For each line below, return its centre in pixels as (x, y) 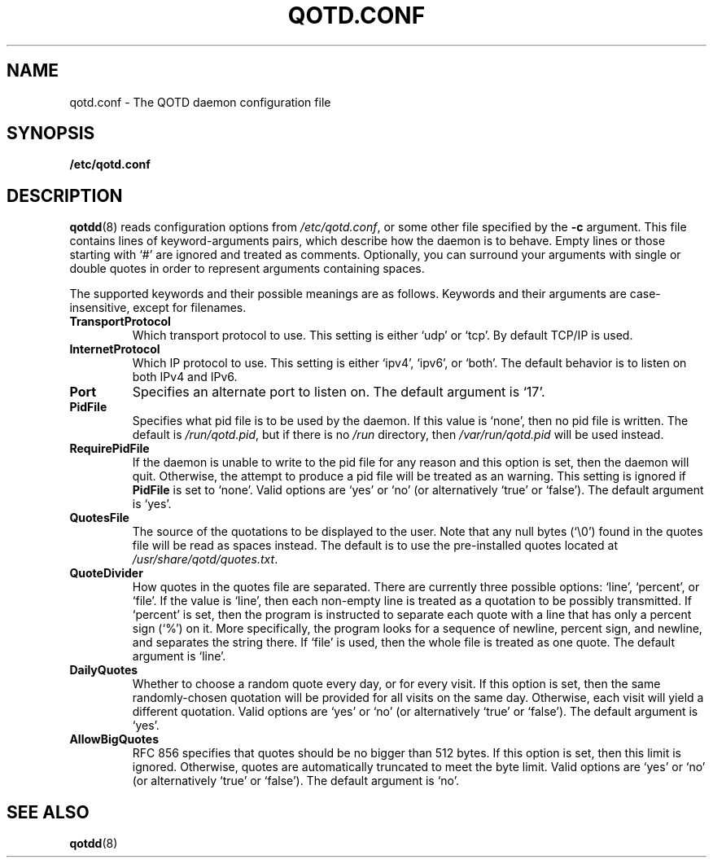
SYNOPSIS (51, 134)
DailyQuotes (104, 670)
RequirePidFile (109, 449)
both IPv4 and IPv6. (185, 377)
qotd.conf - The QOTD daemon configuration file (200, 102)
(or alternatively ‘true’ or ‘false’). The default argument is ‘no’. (295, 781)
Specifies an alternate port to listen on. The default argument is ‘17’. (339, 392)
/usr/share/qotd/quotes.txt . (205, 559)
